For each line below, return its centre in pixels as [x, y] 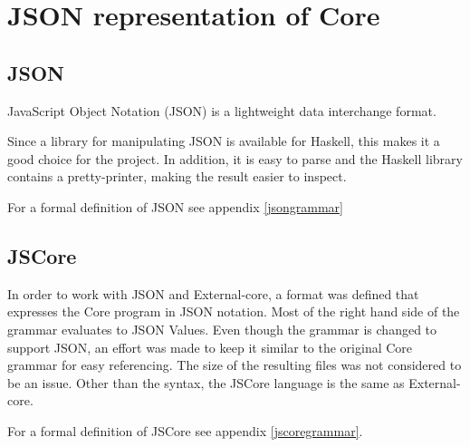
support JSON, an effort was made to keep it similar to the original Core [210, 347]
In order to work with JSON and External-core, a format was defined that [213, 293]
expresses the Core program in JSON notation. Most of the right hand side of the [234, 311]
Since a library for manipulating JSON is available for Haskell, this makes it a [224, 141]
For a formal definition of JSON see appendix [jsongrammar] [175, 206]
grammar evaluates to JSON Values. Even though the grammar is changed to [222, 329]
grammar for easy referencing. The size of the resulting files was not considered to [235, 365]
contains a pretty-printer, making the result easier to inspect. [177, 176]
